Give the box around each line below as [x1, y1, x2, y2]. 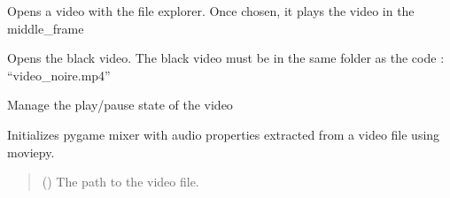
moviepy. [7, 142, 55, 161]
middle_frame [7, 19, 84, 37]
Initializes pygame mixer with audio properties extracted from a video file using [7, 125, 440, 143]
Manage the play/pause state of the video [7, 95, 233, 114]
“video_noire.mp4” [7, 65, 111, 84]
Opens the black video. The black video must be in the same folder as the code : [7, 49, 445, 67]
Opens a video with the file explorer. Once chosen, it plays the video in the [7, 2, 415, 19]
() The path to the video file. [42, 172, 199, 191]
